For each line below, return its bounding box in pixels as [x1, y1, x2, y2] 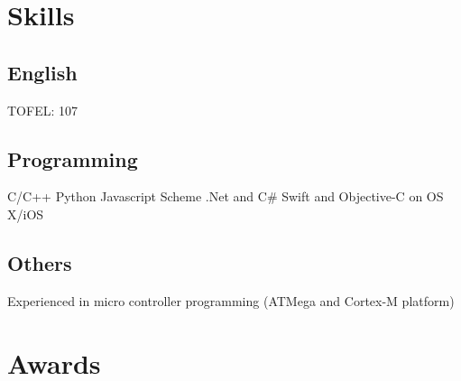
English [7, 58, 78, 86]
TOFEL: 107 [7, 100, 78, 119]
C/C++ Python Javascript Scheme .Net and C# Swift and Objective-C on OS [7, 187, 444, 206]
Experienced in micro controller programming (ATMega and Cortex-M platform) [7, 291, 455, 310]
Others [7, 248, 72, 276]
